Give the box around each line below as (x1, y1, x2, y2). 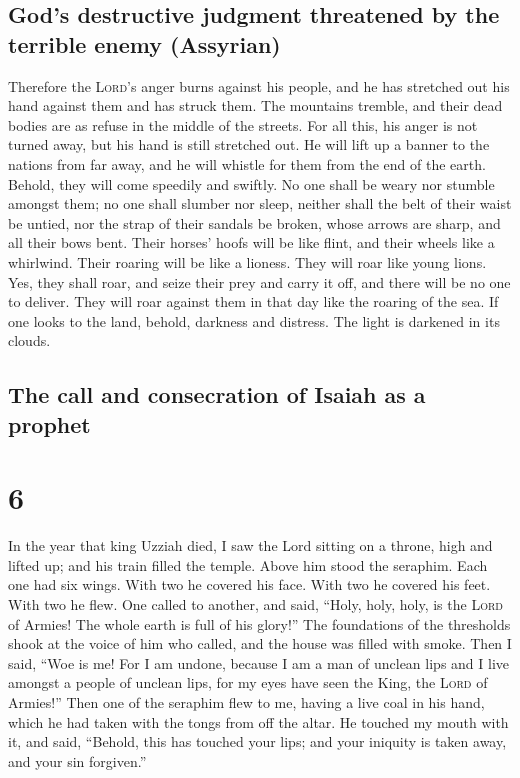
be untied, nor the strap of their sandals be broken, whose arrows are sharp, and (8, 212, 501, 233)
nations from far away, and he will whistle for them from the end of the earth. (8, 153, 486, 174)
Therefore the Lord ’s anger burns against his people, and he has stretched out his (8, 75, 510, 96)
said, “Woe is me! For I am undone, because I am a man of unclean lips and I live (8, 652, 510, 673)
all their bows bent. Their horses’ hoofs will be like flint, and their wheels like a (8, 232, 495, 253)
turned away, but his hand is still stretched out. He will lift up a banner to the (8, 134, 490, 155)
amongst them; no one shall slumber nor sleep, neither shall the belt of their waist (8, 193, 512, 214)
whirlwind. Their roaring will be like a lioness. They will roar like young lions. (8, 251, 487, 272)
